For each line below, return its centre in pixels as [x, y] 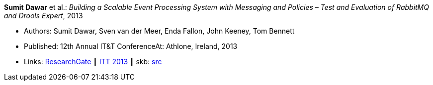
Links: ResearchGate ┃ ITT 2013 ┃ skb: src [93, 62]
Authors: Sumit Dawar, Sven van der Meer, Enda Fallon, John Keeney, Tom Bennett [159, 31]
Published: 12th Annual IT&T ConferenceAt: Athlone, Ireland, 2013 [131, 46]
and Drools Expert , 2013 [43, 16]
